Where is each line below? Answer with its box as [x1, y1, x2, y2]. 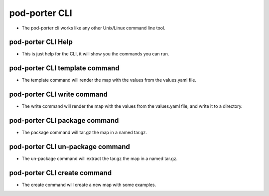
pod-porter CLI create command [9, 169, 112, 177]
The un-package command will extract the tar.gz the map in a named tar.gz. [21, 156, 178, 162]
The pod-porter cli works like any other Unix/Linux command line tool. [21, 25, 165, 31]
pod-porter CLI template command [9, 64, 120, 72]
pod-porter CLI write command [9, 90, 108, 99]
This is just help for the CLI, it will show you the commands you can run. [21, 51, 169, 57]
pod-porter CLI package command [9, 116, 119, 125]
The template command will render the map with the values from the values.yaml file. [21, 77, 197, 83]
